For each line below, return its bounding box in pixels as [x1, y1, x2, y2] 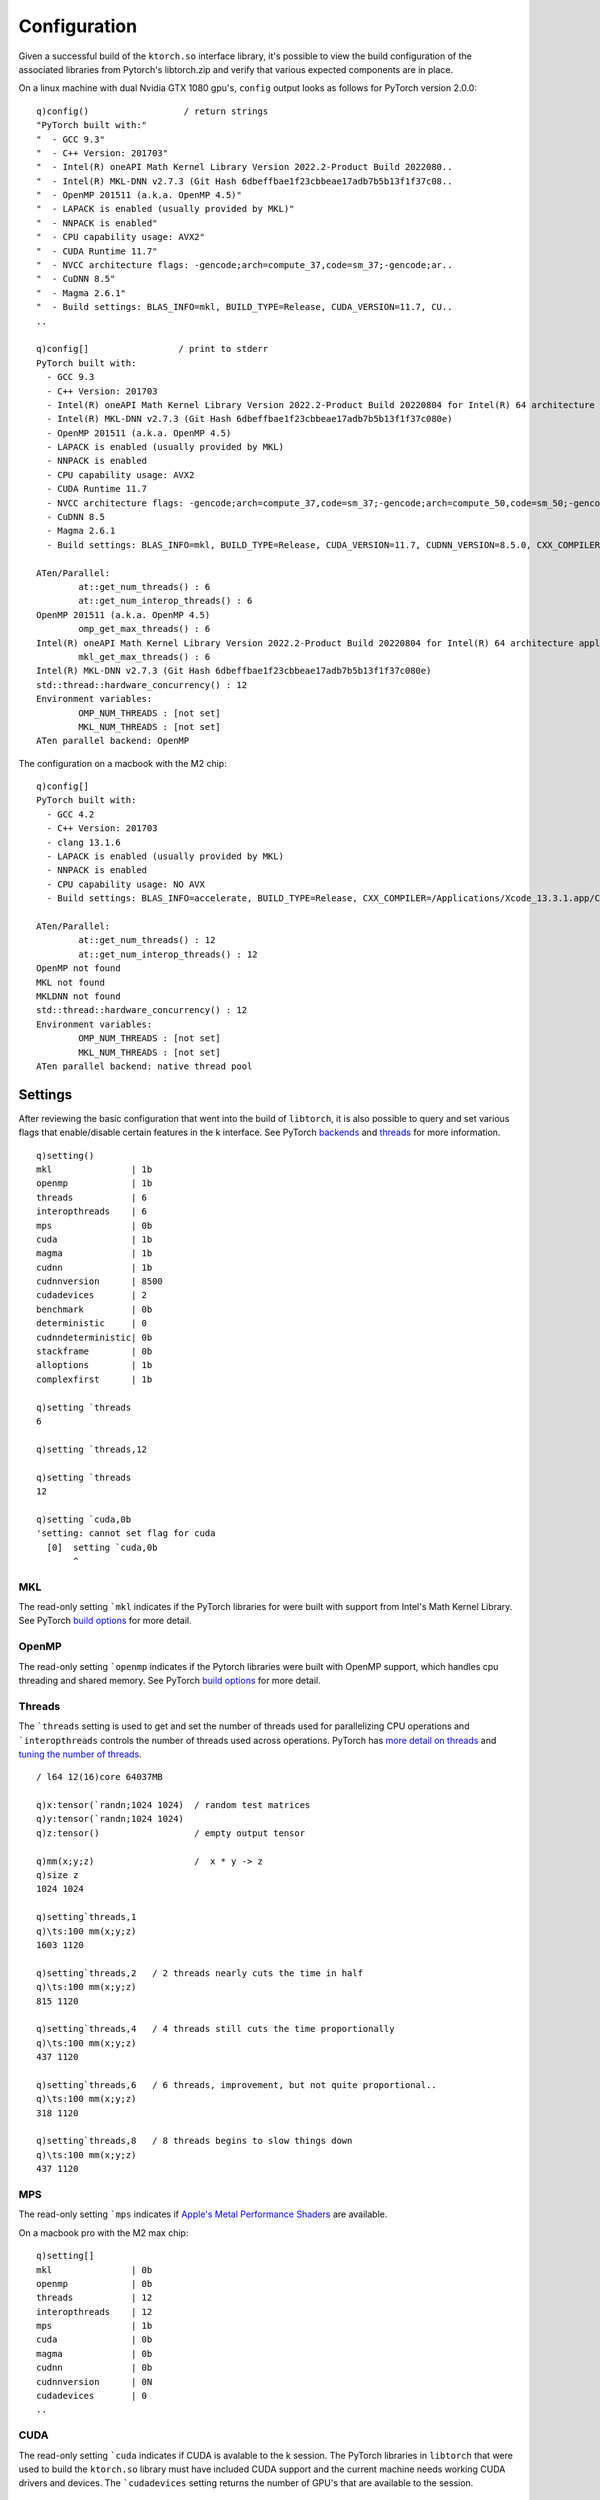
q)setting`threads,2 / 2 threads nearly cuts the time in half [36, 1967, 364, 1979]
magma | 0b [36, 2348, 153, 2359]
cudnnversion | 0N [36, 2376, 153, 2387]
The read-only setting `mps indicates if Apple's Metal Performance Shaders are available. [18, 2208, 388, 2220]
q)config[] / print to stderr [36, 343, 269, 355]
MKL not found [36, 976, 105, 988]
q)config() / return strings [36, 105, 269, 117]
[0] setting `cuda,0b [46, 1541, 158, 1553]
